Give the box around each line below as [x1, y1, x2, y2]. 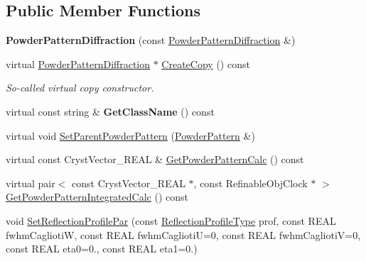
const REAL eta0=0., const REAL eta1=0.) [6, 241, 198, 256]
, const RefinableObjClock [193, 175, 308, 190]
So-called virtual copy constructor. [6, 80, 154, 95]
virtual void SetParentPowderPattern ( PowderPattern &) [6, 128, 255, 143]
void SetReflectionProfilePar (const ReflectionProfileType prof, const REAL [6, 213, 336, 228]
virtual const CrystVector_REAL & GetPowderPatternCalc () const [6, 152, 304, 167]
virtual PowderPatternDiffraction [6, 56, 151, 71]
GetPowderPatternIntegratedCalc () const [6, 189, 188, 204]
